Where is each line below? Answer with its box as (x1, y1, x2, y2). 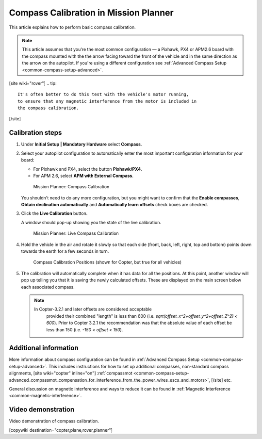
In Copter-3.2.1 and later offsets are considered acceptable (34, 306, 152, 312)
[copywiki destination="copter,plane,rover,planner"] (9, 427, 113, 433)
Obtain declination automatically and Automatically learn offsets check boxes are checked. (21, 202, 208, 208)
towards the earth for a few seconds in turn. (21, 248, 109, 254)
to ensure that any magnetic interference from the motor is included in (17, 98, 197, 104)
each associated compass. (21, 284, 75, 290)
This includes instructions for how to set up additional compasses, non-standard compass (49, 363, 229, 369)
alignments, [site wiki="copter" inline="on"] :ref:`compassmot (9, 370, 133, 376)
